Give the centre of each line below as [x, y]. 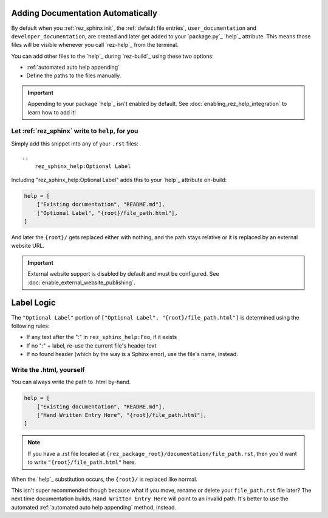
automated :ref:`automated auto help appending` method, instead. [94, 507]
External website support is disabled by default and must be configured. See [123, 274]
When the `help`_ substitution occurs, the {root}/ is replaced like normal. [104, 479]
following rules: [30, 326]
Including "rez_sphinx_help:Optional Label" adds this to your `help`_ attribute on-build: [119, 180]
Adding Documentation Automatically [84, 13]
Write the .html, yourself [48, 369]
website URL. [28, 246]
